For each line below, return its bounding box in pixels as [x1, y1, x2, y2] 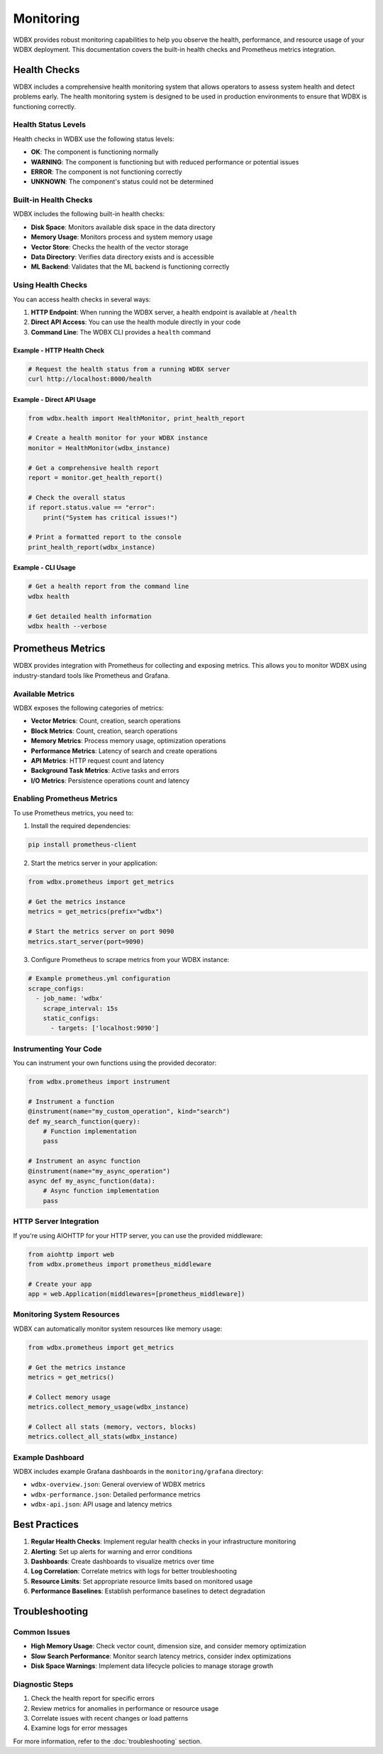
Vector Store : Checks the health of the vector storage [30, 242, 189, 251]
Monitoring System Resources [13, 1309, 120, 1319]
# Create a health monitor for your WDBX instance [28, 434, 209, 442]
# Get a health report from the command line [28, 582, 189, 591]
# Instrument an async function [28, 1157, 141, 1166]
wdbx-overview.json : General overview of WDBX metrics [30, 1480, 206, 1489]
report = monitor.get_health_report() [28, 474, 163, 482]
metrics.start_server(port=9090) [28, 937, 145, 946]
